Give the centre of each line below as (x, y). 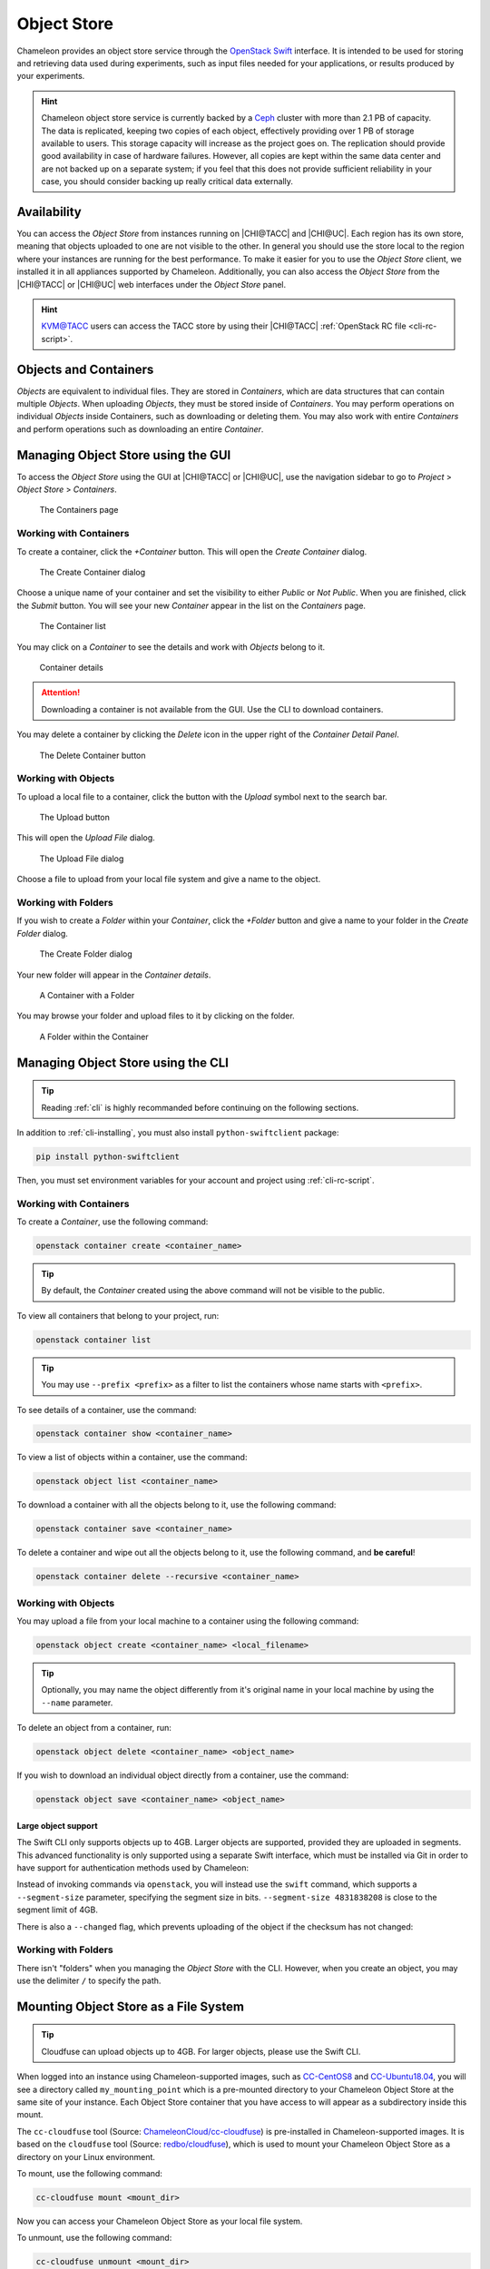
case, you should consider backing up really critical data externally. (167, 182)
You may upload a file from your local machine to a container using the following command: (188, 1621)
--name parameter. (77, 1703)
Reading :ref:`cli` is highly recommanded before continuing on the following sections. (200, 1107)
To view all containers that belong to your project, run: (118, 1315)
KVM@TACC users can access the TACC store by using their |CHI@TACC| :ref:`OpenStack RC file (224, 326)
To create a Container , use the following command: (113, 1222)
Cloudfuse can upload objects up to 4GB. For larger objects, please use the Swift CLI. (201, 2051)
